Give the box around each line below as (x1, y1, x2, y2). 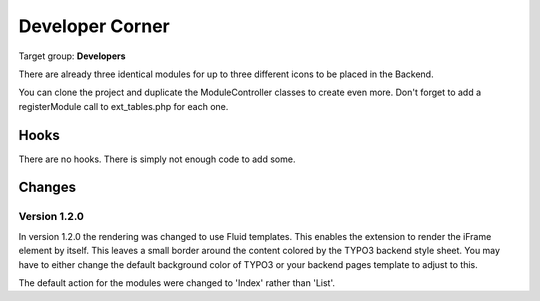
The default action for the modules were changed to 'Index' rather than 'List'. (18, 276, 335, 289)
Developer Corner (18, 15, 170, 37)
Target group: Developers (18, 50, 126, 62)
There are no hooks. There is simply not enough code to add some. (18, 153, 296, 165)
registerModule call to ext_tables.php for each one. (18, 100, 229, 112)
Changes (18, 179, 77, 196)
